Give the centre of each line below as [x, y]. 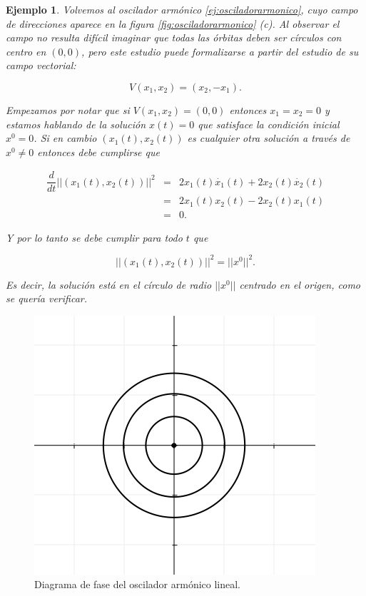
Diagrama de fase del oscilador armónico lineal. [138, 584]
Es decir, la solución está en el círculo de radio [109, 284]
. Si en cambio [65, 138]
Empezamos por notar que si [68, 109]
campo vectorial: [41, 65]
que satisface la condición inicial [269, 124]
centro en [26, 51]
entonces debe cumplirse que [98, 151]
